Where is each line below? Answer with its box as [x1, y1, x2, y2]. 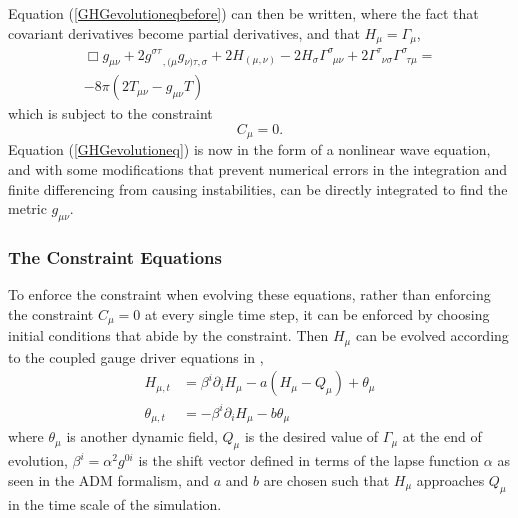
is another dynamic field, [66, 426, 218, 447]
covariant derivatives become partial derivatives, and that [8, 22, 360, 43]
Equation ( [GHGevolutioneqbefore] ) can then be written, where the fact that [8, 3, 479, 23]
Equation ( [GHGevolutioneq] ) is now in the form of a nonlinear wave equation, [8, 139, 491, 160]
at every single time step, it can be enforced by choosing [144, 303, 490, 324]
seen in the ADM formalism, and [8, 469, 210, 490]
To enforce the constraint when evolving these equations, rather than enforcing [8, 284, 491, 305]
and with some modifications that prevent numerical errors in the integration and [8, 159, 508, 180]
